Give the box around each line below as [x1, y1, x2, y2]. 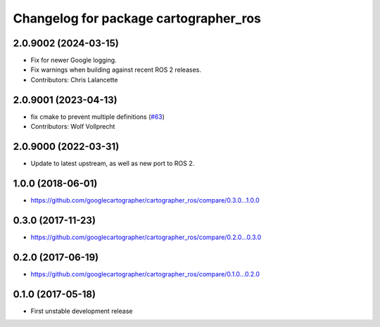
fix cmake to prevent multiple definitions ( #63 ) [30, 113, 165, 121]
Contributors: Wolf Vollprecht [30, 122, 115, 131]
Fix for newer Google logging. [30, 56, 117, 65]
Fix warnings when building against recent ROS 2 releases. [30, 65, 202, 74]
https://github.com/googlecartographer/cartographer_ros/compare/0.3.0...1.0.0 [30, 195, 260, 204]
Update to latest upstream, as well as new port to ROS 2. [30, 159, 195, 168]
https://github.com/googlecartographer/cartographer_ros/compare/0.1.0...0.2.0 [30, 269, 260, 278]
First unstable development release [30, 307, 133, 315]
